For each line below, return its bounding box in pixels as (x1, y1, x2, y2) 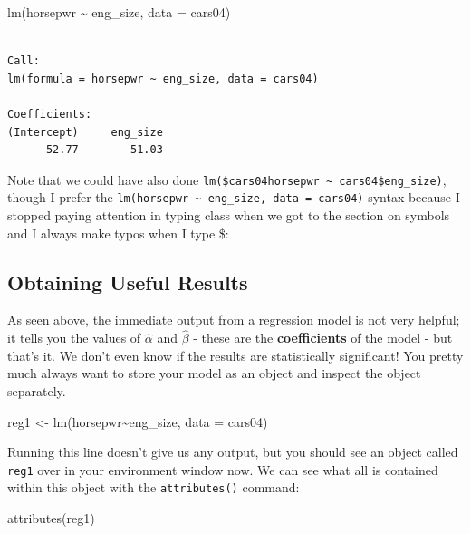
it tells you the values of (7, 328, 141, 347)
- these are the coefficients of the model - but (193, 328, 453, 347)
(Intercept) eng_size (7, 125, 163, 139)
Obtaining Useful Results (7, 267, 248, 296)
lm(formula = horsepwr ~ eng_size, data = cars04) (7, 72, 319, 85)
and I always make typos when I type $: (7, 223, 229, 242)
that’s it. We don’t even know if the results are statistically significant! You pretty (7, 345, 464, 364)
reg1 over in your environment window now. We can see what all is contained (7, 460, 438, 479)
